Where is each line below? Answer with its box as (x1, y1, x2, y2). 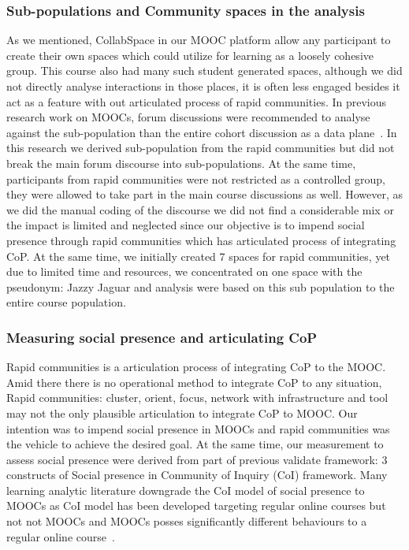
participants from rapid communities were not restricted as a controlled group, (6, 170, 385, 187)
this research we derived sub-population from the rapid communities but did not (6, 139, 395, 156)
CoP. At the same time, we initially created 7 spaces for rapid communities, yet (6, 247, 391, 264)
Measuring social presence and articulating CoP (6, 327, 318, 347)
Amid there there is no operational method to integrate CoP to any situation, (6, 373, 382, 390)
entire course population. (6, 294, 126, 310)
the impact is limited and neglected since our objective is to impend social (6, 217, 365, 233)
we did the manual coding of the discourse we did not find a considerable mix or (6, 201, 394, 217)
